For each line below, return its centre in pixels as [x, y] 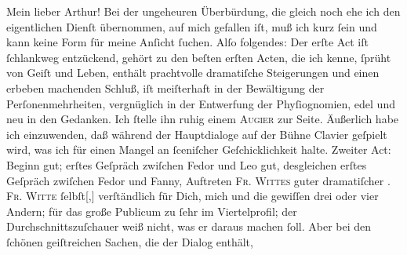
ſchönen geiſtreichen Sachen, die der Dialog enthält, [130, 241]
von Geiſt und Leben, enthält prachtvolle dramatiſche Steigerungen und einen [193, 73]
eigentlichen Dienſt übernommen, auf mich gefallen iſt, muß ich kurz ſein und [192, 26]
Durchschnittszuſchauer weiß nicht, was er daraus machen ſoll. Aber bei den [189, 226]
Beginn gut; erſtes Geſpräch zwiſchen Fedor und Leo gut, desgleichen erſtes [187, 164]
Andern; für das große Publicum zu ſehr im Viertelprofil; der [152, 211]
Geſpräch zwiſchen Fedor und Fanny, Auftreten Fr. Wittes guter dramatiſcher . [198, 180]
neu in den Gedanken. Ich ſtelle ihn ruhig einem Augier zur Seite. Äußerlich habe [203, 119]
